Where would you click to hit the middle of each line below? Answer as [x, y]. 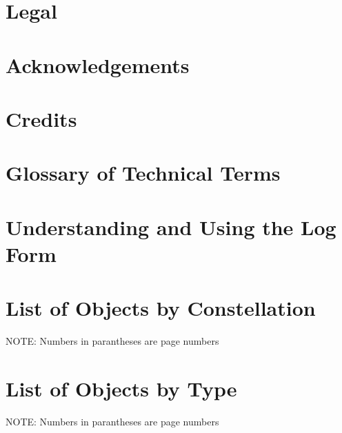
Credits [41, 118]
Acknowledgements [98, 64]
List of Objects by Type [121, 388]
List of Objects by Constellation [161, 308]
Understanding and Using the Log [171, 226]
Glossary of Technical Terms [143, 173]
